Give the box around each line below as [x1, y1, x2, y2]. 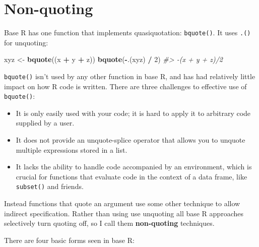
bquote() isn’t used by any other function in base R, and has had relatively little [4, 71, 255, 81]
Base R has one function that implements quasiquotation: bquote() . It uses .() [4, 27, 251, 38]
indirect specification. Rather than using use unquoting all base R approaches [4, 208, 243, 218]
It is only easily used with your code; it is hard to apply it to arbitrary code [16, 107, 251, 118]
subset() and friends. [16, 181, 84, 192]
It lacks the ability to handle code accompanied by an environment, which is [16, 161, 252, 172]
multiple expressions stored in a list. [16, 144, 127, 155]
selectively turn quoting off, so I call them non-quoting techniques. [4, 218, 215, 228]
